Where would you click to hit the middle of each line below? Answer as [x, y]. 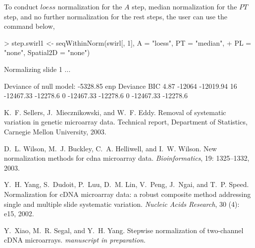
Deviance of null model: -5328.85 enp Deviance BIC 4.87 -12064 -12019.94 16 [121, 86]
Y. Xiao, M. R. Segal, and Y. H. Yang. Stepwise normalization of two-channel [124, 230]
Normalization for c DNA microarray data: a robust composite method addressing [127, 194]
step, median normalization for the [184, 6]
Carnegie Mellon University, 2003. [55, 131]
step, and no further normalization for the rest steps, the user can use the [116, 16]
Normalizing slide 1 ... [37, 69]
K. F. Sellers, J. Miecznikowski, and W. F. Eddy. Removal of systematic [115, 112]
